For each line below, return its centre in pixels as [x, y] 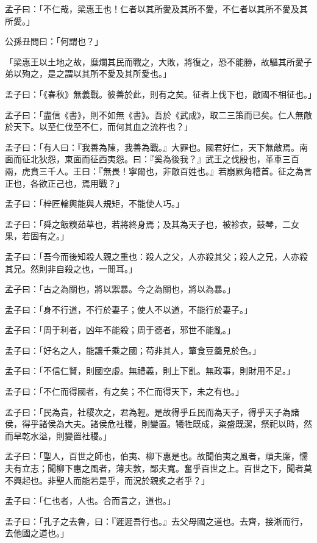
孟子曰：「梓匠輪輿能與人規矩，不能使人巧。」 [94, 203]
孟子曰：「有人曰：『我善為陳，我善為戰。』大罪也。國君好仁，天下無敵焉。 [152, 147]
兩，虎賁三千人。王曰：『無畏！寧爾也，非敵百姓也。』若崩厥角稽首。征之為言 [158, 171]
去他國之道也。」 [37, 533]
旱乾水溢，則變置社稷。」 [62, 435]
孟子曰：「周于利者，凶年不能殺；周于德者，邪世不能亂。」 [120, 330]
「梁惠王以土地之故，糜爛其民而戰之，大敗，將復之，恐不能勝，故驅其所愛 [154, 61]
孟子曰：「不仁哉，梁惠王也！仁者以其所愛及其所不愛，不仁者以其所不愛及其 [156, 9]
